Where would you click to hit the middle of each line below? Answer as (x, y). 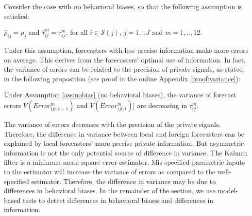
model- (228, 191)
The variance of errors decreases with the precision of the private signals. (112, 124)
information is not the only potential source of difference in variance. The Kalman (126, 152)
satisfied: (17, 16)
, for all (77, 32)
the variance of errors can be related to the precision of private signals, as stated (124, 69)
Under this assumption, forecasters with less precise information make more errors (126, 50)
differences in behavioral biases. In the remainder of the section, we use (110, 191)
